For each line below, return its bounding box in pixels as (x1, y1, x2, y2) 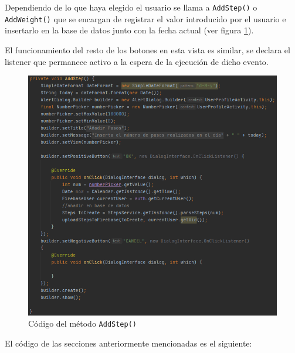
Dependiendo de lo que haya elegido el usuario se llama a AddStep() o (5, 1, 257, 13)
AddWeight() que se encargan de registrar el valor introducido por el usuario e (5, 12, 286, 25)
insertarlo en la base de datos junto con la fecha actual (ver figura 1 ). (5, 24, 254, 36)
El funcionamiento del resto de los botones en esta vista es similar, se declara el (5, 43, 290, 56)
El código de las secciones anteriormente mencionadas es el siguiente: (5, 337, 252, 349)
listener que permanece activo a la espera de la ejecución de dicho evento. (5, 55, 269, 67)
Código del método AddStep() (28, 317, 137, 330)
